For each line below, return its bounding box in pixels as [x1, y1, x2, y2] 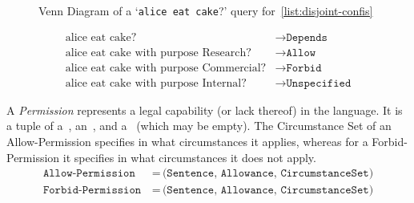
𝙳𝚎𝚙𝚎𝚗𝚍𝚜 [286, 31, 328, 43]
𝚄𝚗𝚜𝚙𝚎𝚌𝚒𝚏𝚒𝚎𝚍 [286, 77, 352, 89]
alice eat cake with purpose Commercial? [65, 62, 267, 74]
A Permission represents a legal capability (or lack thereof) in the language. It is [6, 101, 403, 118]
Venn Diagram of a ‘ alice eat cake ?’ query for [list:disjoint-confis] [38, 2, 373, 18]
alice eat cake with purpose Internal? [65, 77, 247, 89]
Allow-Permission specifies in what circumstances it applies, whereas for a [6, 132, 368, 149]
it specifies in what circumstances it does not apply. [62, 148, 316, 165]
